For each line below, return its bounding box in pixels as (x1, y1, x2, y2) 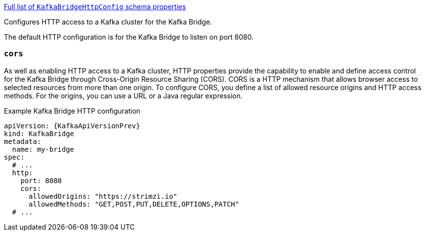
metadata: (4, 137, 41, 145)
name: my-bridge (12, 145, 74, 153)
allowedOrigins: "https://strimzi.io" (28, 192, 178, 200)
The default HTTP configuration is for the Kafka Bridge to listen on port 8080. (4, 33, 254, 41)
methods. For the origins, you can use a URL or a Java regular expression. (4, 91, 243, 100)
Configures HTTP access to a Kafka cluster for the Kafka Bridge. (4, 18, 212, 26)
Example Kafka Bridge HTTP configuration (4, 106, 141, 115)
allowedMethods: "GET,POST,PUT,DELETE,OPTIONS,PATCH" (28, 200, 239, 208)
